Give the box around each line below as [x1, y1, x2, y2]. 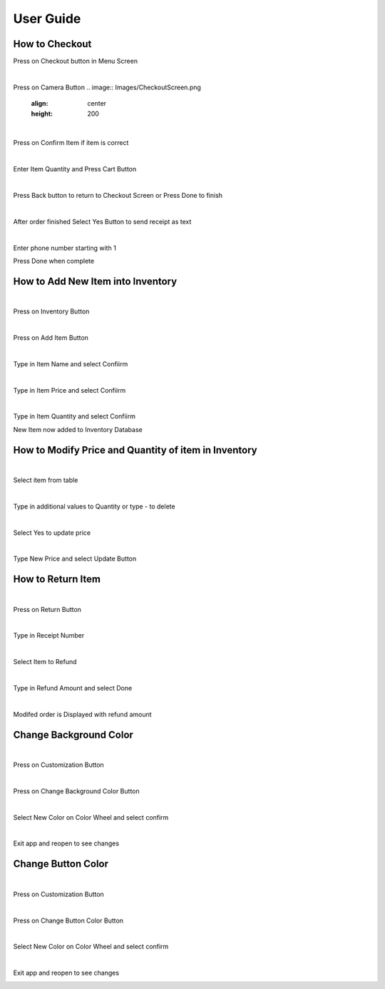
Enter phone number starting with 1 [13, 244, 117, 252]
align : [31, 99, 48, 108]
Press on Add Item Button [13, 333, 89, 342]
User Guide [13, 11, 81, 26]
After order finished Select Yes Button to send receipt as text [13, 217, 192, 226]
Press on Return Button [13, 605, 82, 613]
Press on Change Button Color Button [13, 916, 124, 925]
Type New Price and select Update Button [13, 554, 137, 563]
